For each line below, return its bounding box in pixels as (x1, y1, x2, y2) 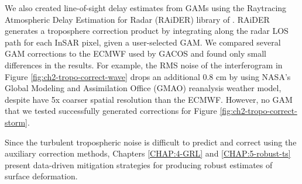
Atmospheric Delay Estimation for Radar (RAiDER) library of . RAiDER (5, 13, 270, 25)
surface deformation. (5, 170, 78, 182)
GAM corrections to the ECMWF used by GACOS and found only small (5, 47, 266, 60)
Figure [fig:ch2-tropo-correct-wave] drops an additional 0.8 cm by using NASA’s (5, 70, 291, 82)
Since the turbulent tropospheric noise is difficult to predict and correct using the (5, 136, 297, 148)
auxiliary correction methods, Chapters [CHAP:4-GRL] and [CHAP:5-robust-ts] (5, 147, 291, 159)
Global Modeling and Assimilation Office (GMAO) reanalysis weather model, (5, 82, 282, 94)
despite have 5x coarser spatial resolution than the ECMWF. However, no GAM (5, 93, 293, 105)
